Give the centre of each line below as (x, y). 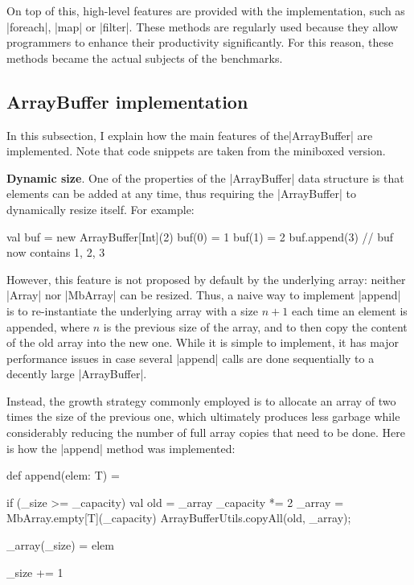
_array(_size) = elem (60, 545)
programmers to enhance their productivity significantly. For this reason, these (200, 42)
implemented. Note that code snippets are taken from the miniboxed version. (196, 151)
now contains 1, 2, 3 (56, 252)
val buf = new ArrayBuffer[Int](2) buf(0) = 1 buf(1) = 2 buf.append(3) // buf (200, 236)
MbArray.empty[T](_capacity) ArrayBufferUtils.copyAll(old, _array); (179, 518)
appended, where (48, 326)
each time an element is (349, 310)
